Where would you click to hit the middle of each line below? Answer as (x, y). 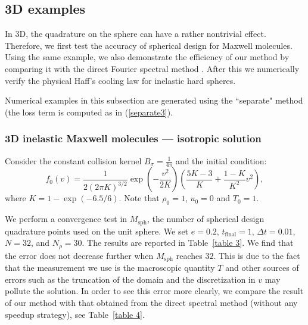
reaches (189, 255)
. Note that (139, 198)
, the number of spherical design (206, 219)
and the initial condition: (221, 160)
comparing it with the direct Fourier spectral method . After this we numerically (152, 68)
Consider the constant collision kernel (73, 160)
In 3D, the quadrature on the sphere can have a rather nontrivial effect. (136, 34)
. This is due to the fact (257, 255)
